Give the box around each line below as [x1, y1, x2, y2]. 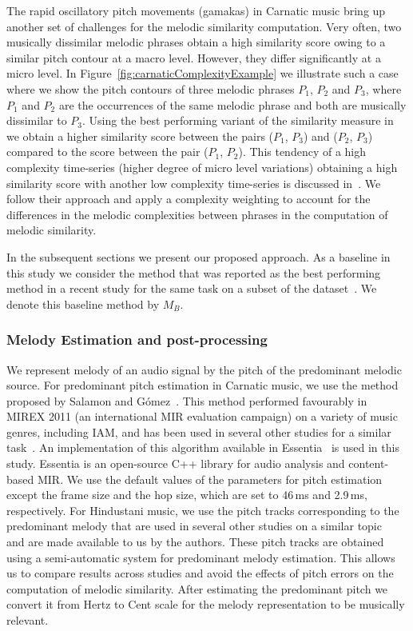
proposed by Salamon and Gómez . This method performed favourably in [6, 392, 367, 409]
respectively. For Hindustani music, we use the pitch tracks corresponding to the [6, 501, 399, 518]
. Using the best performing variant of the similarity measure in [82, 112, 394, 129]
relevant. [6, 612, 49, 628]
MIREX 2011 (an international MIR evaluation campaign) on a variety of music [6, 408, 398, 425]
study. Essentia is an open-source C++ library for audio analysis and [6, 455, 345, 472]
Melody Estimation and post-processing [6, 329, 268, 349]
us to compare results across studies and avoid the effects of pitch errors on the [6, 565, 394, 581]
